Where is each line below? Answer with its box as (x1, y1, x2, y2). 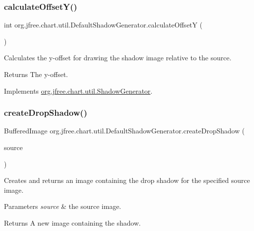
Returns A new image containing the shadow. (4, 217, 141, 228)
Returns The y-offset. (4, 69, 68, 79)
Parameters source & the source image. (4, 201, 121, 211)
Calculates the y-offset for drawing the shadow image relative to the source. (4, 52, 231, 63)
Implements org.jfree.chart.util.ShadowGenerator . (4, 85, 153, 96)
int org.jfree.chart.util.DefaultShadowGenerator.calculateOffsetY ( (4, 20, 202, 30)
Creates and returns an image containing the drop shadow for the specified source (4, 175, 250, 185)
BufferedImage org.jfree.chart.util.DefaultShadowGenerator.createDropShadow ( (4, 126, 245, 136)
